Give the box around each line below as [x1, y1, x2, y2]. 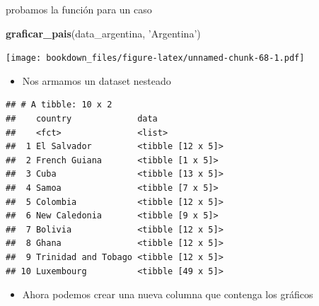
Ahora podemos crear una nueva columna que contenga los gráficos [22, 287, 313, 302]
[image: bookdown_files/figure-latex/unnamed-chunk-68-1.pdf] [6, 53, 305, 64]
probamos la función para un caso [6, 2, 152, 16]
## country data [6, 114, 158, 124]
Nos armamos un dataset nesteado [22, 73, 171, 88]
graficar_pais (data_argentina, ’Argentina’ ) [6, 25, 201, 40]
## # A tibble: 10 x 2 [6, 100, 112, 110]
